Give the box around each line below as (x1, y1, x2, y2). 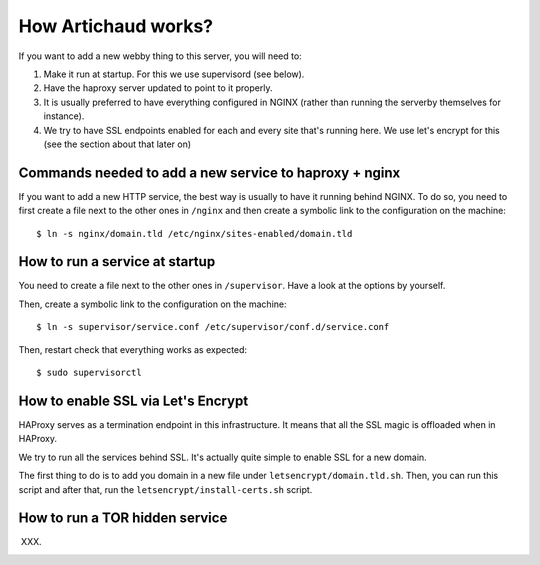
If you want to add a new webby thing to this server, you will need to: (18, 50, 302, 62)
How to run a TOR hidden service (18, 510, 228, 527)
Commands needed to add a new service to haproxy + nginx (18, 164, 401, 181)
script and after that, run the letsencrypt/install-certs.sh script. (18, 483, 313, 495)
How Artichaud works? (18, 15, 214, 37)
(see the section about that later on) (43, 138, 192, 150)
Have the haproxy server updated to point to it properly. (43, 82, 273, 94)
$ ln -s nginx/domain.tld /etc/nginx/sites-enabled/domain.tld (36, 228, 353, 239)
